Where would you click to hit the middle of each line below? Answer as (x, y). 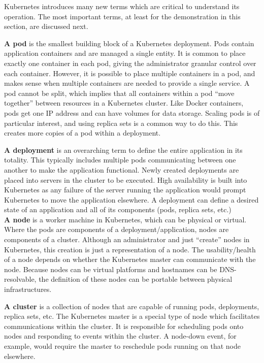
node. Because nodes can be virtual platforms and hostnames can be (111, 269)
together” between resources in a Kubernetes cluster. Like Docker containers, (124, 103)
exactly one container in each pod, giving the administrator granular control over (130, 63)
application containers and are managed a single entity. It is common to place (125, 53)
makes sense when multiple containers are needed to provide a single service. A (127, 83)
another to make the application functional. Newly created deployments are (122, 169)
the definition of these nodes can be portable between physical (136, 279)
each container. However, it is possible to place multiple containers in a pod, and (130, 73)
